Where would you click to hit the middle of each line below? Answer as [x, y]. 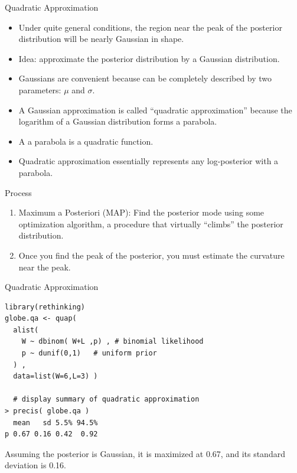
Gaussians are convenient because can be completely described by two [145, 78]
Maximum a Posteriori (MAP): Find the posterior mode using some [141, 212]
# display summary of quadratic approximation [106, 399]
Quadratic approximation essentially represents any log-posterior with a [148, 161]
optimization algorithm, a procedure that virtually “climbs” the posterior [151, 224]
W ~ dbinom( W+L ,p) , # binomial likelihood [112, 342]
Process [18, 192]
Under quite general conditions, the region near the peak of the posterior [150, 27]
